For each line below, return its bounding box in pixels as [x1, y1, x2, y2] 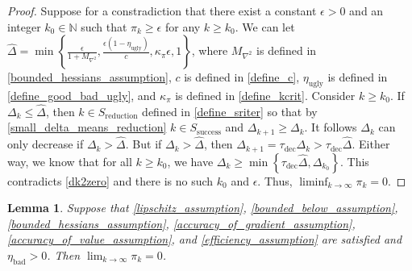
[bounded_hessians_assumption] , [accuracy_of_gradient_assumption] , [7, 215, 356, 231]
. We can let [235, 18, 295, 35]
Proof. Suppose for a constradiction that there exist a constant [7, 2, 317, 19]
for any [164, 18, 201, 35]
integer [7, 18, 41, 35]
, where [191, 42, 228, 59]
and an [349, 2, 384, 19]
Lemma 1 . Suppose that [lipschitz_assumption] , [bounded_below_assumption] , [7, 199, 398, 216]
